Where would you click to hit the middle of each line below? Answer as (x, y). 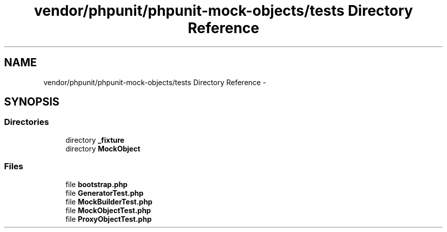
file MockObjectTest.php (108, 210)
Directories (27, 122)
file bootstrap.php (96, 184)
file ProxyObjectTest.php (108, 219)
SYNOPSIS (32, 102)
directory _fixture (95, 140)
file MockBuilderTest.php (109, 201)
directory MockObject (103, 148)
